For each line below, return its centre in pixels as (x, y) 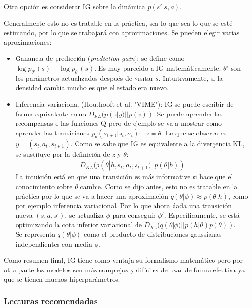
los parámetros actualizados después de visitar (84, 78)
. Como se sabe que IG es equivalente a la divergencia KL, (157, 143)
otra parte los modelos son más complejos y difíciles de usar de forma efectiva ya (125, 269)
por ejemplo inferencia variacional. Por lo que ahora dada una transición (123, 205)
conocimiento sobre (44, 186)
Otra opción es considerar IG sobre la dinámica (75, 6)
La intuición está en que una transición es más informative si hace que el (124, 177)
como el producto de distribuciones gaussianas (153, 234)
